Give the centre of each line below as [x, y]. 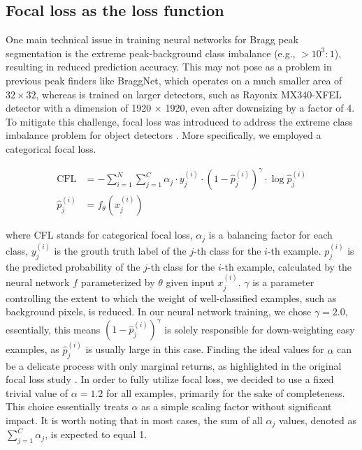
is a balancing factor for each [270, 235]
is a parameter [283, 282]
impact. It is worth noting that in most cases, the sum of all [134, 420]
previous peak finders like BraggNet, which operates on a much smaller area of [174, 80]
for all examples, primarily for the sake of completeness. [225, 392]
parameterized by [118, 282]
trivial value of [37, 392]
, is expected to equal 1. [96, 434]
